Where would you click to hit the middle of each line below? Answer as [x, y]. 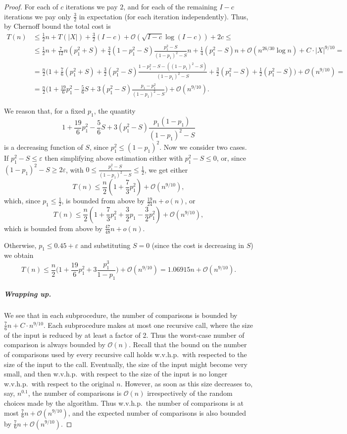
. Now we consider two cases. [203, 147]
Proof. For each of [31, 6]
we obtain [19, 255]
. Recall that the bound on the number [188, 344]
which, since [22, 201]
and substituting [105, 245]
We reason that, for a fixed [45, 111]
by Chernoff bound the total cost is [57, 26]
